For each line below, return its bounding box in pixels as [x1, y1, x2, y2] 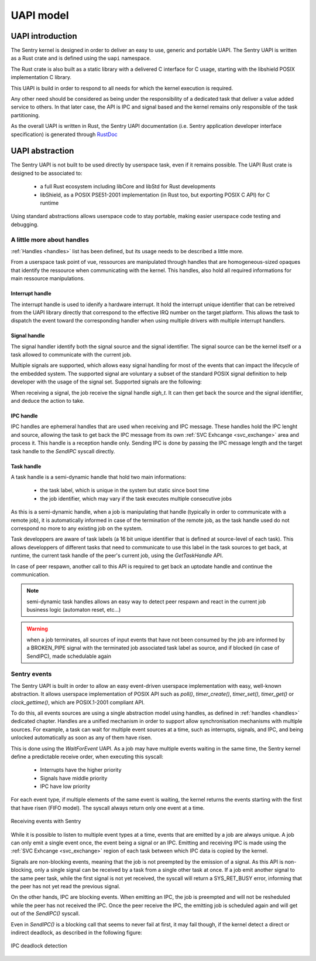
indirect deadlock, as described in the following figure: [11, 929, 143, 936]
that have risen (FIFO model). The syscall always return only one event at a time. [11, 804, 205, 811]
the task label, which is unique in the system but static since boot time [40, 487, 209, 494]
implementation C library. [11, 74, 71, 81]
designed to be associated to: [11, 169, 83, 176]
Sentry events [11, 670, 52, 678]
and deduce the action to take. [11, 398, 85, 405]
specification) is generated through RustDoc [11, 131, 118, 138]
